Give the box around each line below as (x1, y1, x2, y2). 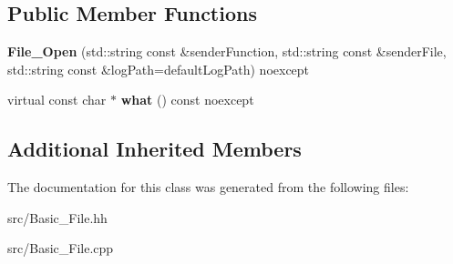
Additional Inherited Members (7, 135, 302, 163)
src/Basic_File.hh (7, 208, 108, 227)
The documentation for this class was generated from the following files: (7, 178, 409, 197)
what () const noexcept (120, 90, 254, 109)
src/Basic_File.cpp (7, 239, 114, 258)
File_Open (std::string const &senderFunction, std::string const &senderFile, (7, 42, 447, 61)
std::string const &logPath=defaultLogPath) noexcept (7, 59, 310, 78)
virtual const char (7, 90, 107, 109)
